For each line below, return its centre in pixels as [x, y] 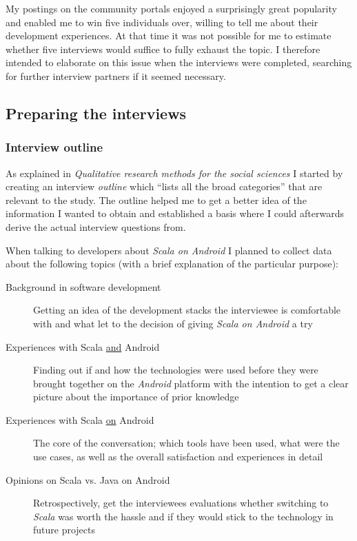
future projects [64, 530]
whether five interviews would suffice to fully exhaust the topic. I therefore [163, 49]
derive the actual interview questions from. [96, 226]
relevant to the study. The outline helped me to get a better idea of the [156, 200]
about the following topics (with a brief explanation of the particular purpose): [172, 264]
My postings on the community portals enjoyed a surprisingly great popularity [171, 8]
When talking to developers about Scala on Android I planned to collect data [169, 250]
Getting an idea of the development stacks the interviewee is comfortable [187, 310]
